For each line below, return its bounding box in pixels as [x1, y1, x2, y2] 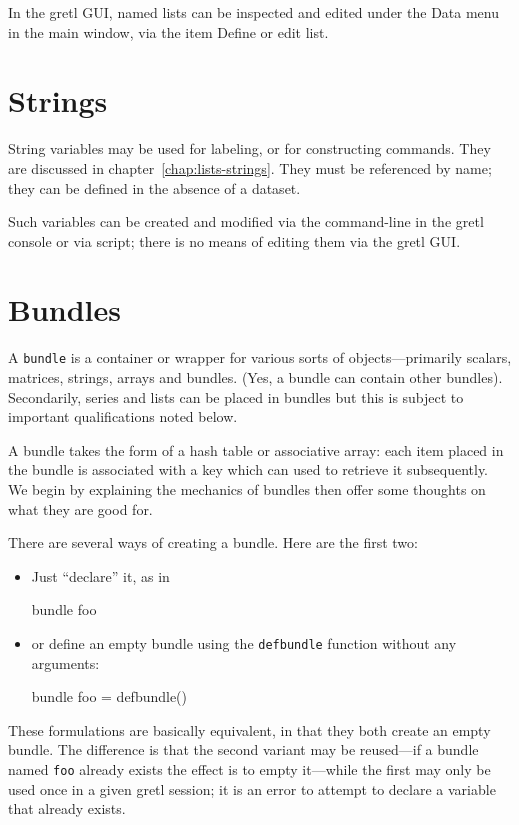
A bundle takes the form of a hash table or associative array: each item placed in [8, 439, 504, 460]
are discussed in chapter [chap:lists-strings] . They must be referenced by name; [8, 157, 492, 178]
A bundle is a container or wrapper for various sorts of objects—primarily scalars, [8, 347, 512, 368]
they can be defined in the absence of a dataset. [8, 177, 301, 198]
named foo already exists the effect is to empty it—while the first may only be [8, 759, 491, 780]
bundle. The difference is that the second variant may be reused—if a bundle [8, 739, 479, 760]
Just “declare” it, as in [31, 565, 170, 586]
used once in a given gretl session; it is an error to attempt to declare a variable [8, 778, 496, 799]
